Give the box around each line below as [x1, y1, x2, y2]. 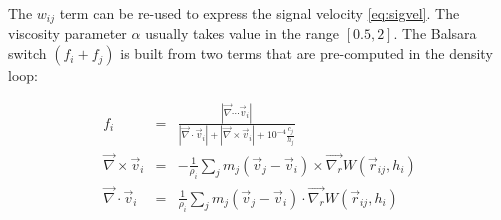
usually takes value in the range [145, 23, 339, 44]
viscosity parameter [8, 23, 127, 44]
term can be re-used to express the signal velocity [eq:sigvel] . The [59, 3, 460, 23]
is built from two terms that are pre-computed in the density [120, 43, 493, 64]
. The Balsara [393, 23, 477, 44]
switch [8, 43, 47, 64]
